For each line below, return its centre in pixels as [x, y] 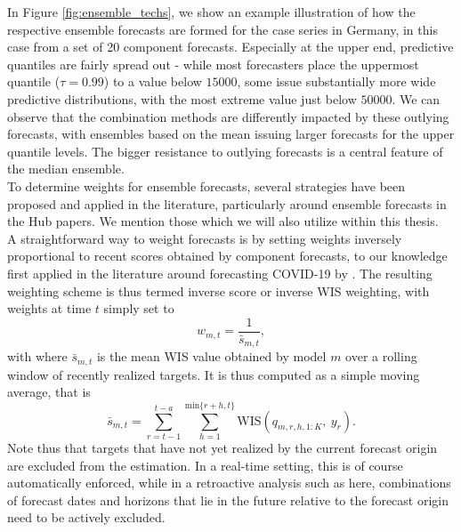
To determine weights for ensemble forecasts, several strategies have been [206, 185]
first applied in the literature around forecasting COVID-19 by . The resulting [220, 273]
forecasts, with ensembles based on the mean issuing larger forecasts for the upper [231, 134]
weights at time [49, 308]
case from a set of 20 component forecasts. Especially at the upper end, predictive [230, 47]
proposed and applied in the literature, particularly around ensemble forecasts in [227, 203]
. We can [416, 98]
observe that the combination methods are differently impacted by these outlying [228, 116]
